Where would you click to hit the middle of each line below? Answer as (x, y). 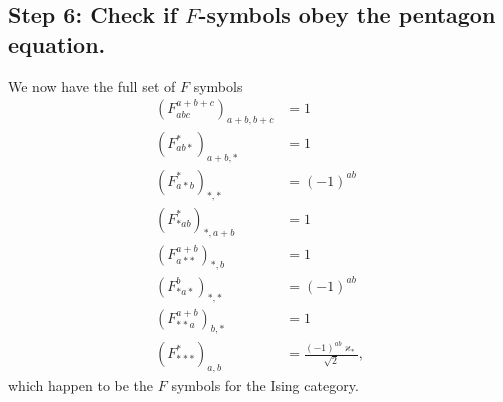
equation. (57, 43)
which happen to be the (81, 385)
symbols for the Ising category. (265, 385)
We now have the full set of (92, 85)
